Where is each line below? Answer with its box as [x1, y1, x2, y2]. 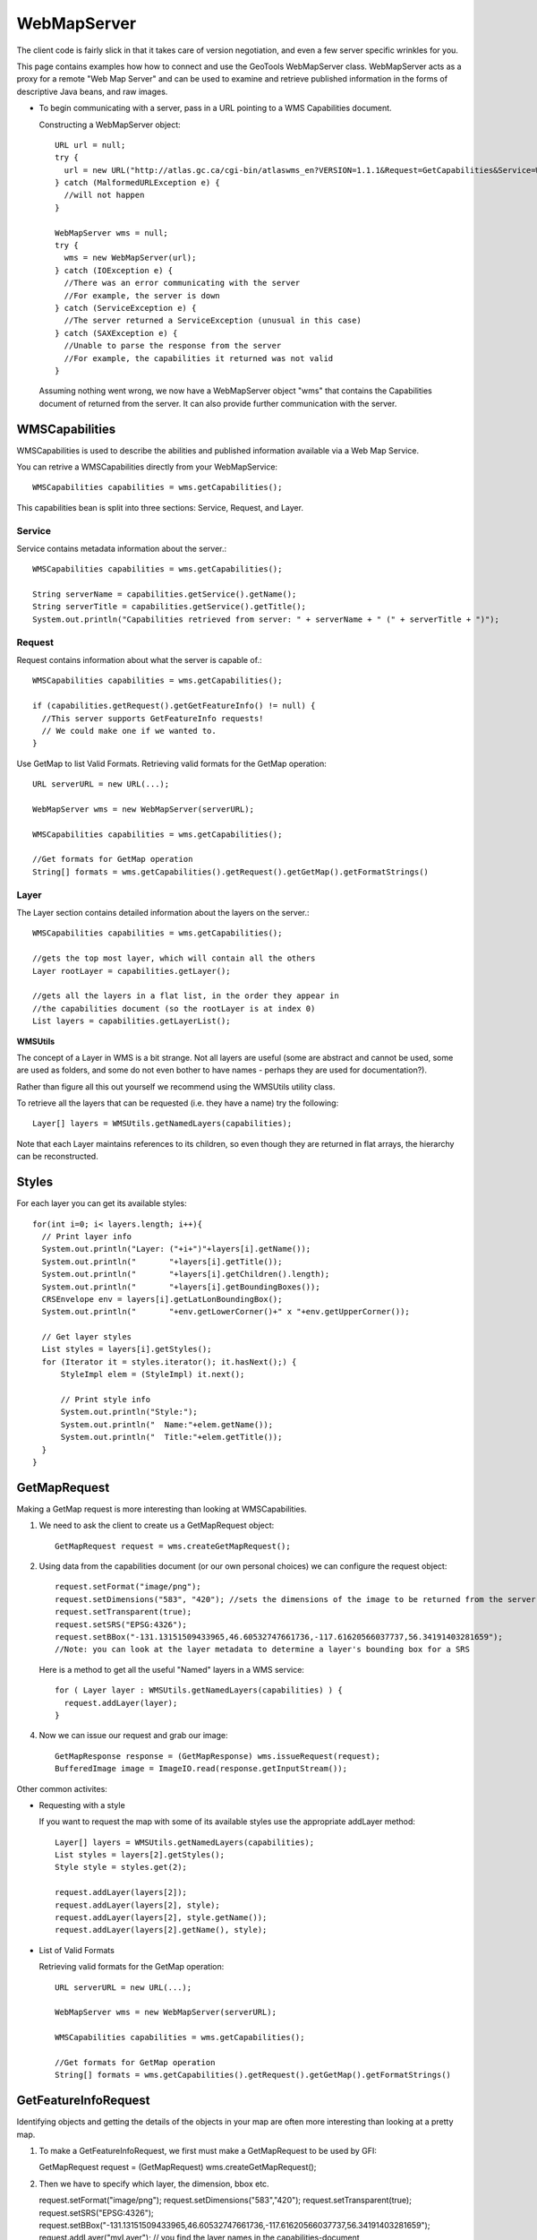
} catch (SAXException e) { [55, 328, 178, 338]
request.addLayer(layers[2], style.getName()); [55, 1913, 268, 1923]
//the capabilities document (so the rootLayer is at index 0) [32, 1004, 316, 1013]
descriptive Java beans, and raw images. [16, 86, 168, 97]
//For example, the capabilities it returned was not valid [64, 353, 334, 363]
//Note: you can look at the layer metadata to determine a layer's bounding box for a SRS [55, 1644, 470, 1655]
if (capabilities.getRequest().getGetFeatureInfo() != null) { [32, 701, 316, 711]
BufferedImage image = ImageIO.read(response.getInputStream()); [55, 1763, 348, 1774]
